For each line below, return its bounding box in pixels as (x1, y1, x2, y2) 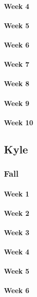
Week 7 (4, 59, 29, 69)
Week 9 (4, 98, 29, 108)
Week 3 (4, 227, 29, 237)
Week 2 (4, 207, 29, 218)
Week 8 (4, 78, 29, 89)
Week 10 (4, 117, 34, 127)
